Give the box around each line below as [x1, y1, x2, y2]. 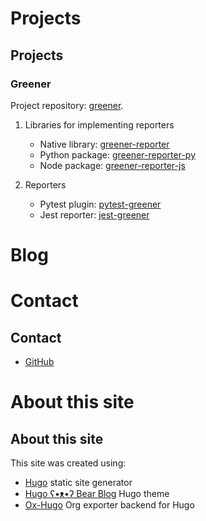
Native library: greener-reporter [39, 138, 170, 150]
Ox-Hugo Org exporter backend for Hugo [24, 499, 195, 511]
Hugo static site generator [24, 477, 133, 489]
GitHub [24, 356, 55, 368]
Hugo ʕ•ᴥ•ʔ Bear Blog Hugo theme [24, 488, 170, 500]
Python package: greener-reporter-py [39, 148, 197, 161]
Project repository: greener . [10, 99, 124, 111]
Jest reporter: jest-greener [39, 208, 150, 221]
